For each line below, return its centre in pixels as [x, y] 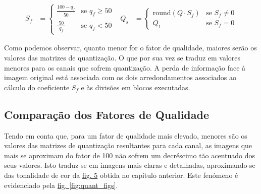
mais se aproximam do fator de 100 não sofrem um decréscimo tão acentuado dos [130, 155]
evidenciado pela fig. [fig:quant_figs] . [61, 185]
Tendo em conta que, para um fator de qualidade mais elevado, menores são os [126, 135]
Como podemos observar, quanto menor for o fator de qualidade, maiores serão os [130, 48]
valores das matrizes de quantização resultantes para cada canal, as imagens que [128, 145]
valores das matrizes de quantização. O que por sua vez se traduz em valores [122, 57]
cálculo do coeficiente [37, 87]
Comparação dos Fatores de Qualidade [107, 114]
